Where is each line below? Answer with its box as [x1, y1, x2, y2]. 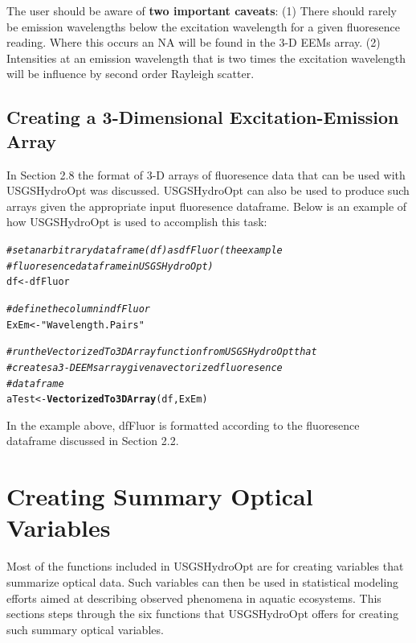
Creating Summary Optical [6, 480, 313, 513]
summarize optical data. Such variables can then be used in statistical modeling [6, 573, 399, 590]
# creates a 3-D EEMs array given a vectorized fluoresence [6, 361, 283, 373]
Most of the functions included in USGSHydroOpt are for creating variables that [6, 558, 404, 575]
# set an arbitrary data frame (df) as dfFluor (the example [6, 244, 283, 256]
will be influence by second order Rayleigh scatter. [6, 65, 255, 82]
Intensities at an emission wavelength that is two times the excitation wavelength [6, 49, 406, 66]
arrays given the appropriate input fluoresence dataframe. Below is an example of [6, 197, 407, 214]
